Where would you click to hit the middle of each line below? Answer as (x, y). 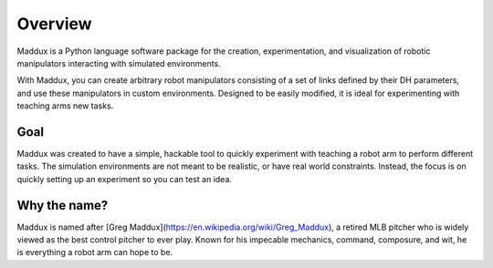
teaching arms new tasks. (65, 106)
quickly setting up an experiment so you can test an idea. (125, 179)
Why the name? (63, 205)
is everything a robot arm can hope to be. (95, 253)
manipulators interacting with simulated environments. (119, 63)
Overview (54, 24)
